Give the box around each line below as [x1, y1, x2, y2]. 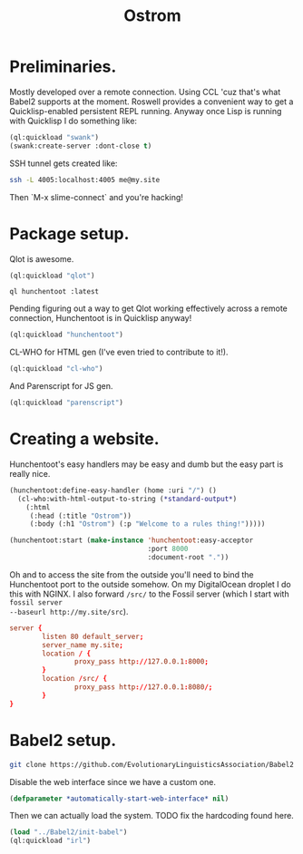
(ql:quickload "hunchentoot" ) [9, 330, 124, 340]
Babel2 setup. [9, 730, 117, 751]
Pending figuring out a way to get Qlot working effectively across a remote [9, 303, 288, 314]
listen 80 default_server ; [42, 632, 144, 641]
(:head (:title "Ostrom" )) [29, 511, 132, 520]
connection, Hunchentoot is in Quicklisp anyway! [9, 313, 192, 324]
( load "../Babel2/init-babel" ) [9, 828, 128, 837]
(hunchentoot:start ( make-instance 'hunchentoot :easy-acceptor [9, 536, 254, 545]
